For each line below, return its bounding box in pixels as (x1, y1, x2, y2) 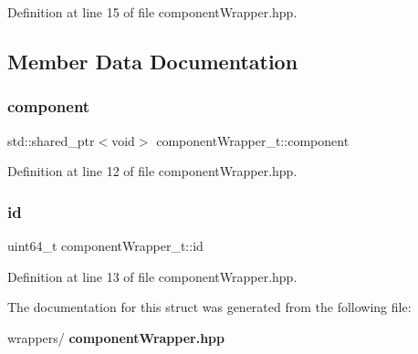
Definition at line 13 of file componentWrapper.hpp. (7, 266, 298, 286)
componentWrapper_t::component (156, 130, 350, 150)
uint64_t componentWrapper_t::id (7, 236, 204, 255)
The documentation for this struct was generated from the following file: (7, 297, 412, 317)
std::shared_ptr (7, 130, 95, 150)
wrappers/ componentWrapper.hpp (7, 328, 225, 347)
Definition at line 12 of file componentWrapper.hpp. (7, 161, 298, 181)
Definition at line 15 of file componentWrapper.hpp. (7, 3, 298, 21)
